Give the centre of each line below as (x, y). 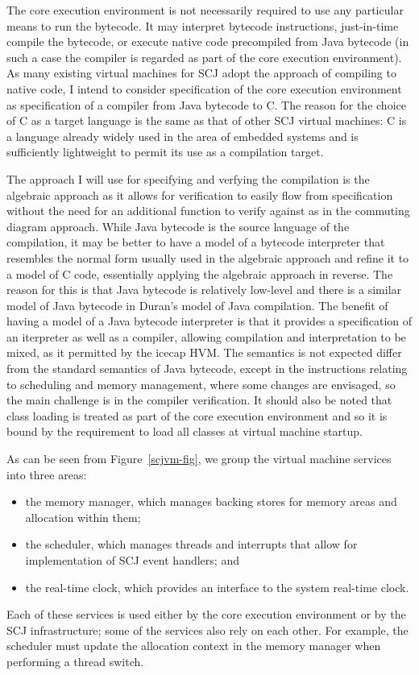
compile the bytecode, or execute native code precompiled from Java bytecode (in (208, 41)
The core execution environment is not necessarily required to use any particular (205, 10)
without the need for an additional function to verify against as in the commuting (208, 211)
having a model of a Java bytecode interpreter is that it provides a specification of (209, 321)
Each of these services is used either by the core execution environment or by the (206, 614)
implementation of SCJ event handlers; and (132, 560)
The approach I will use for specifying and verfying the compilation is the (188, 178)
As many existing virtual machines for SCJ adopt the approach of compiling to (201, 73)
